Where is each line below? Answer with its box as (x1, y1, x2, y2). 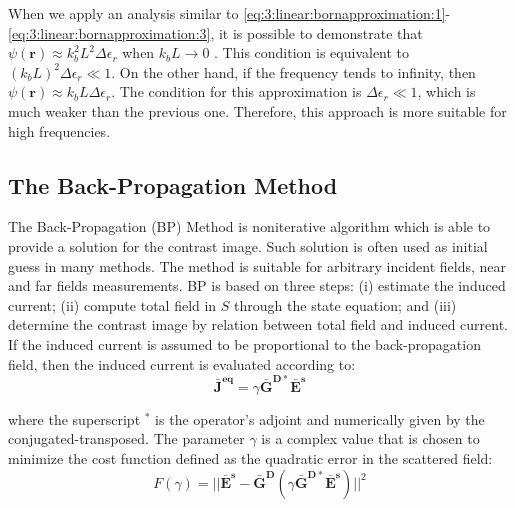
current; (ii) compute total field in (8, 294, 217, 315)
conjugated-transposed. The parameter (8, 428, 245, 449)
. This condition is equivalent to (214, 42, 410, 63)
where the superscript (8, 408, 141, 429)
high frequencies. (8, 120, 111, 141)
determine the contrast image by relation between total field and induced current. (8, 314, 508, 335)
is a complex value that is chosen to (261, 428, 480, 449)
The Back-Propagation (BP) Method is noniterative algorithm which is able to (8, 216, 491, 237)
